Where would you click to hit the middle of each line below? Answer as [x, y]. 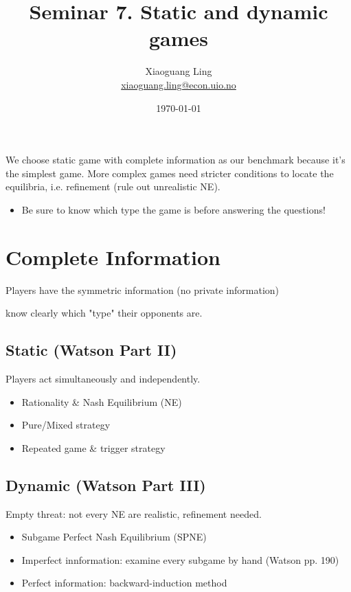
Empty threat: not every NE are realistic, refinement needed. [134, 513]
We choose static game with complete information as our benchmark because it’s [175, 160]
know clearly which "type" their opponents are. [104, 313]
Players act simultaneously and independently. [103, 378]
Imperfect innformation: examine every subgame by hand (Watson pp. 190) [180, 559]
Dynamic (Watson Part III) [106, 485]
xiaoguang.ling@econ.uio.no [179, 84]
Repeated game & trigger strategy [93, 447]
